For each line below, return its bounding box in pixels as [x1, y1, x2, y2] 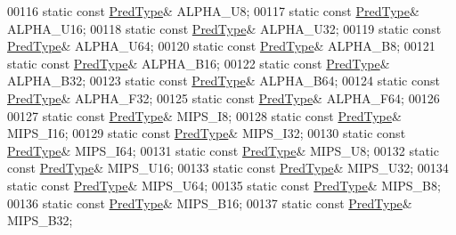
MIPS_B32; [7, 211, 73, 230]
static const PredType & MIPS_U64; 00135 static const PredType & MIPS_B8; [7, 175, 441, 194]
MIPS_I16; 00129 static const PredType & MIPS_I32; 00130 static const [7, 124, 406, 142]
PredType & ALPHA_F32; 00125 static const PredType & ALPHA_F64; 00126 [7, 88, 440, 107]
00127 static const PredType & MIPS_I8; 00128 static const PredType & [7, 106, 402, 125]
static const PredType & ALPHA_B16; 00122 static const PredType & [7, 53, 390, 72]
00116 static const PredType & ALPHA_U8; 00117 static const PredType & [7, 2, 419, 20]
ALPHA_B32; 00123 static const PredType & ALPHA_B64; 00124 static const [7, 71, 440, 90]
